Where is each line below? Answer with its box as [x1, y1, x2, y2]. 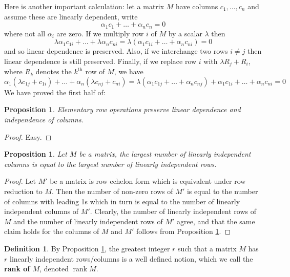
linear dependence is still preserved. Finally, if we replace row [4, 55, 197, 66]
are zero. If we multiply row [56, 28, 144, 38]
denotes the [35, 66, 72, 77]
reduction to [4, 186, 43, 197]
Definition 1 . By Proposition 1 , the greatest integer [4, 243, 170, 253]
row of [85, 66, 105, 77]
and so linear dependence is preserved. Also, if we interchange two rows [4, 46, 228, 56]
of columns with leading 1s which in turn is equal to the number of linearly [4, 196, 240, 206]
